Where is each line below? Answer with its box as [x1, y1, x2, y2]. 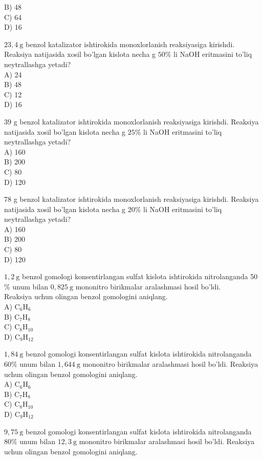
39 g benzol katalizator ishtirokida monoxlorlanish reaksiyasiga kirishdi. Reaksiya [4, 116, 259, 127]
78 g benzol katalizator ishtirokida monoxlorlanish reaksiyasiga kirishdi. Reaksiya [4, 194, 259, 204]
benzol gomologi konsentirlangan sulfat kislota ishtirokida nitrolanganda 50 [21, 271, 258, 282]
